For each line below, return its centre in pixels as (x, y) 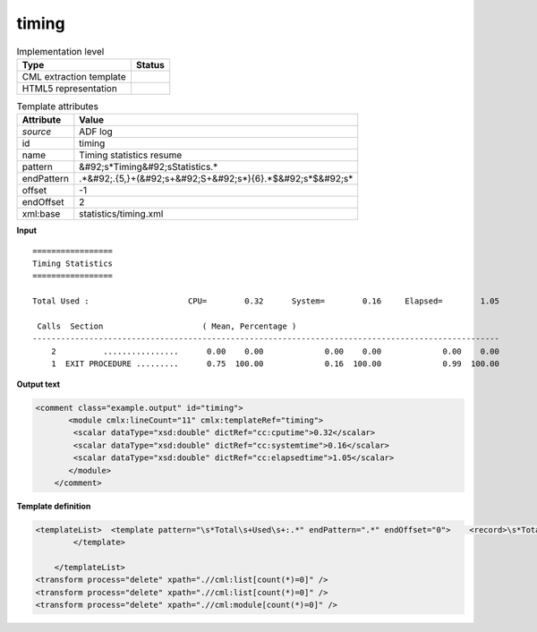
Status (150, 64)
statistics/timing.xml (121, 214)
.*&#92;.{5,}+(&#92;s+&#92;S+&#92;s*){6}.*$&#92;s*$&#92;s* (216, 179)
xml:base (41, 214)
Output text (38, 384)
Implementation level (60, 51)
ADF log (96, 132)
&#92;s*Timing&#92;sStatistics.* (149, 167)
